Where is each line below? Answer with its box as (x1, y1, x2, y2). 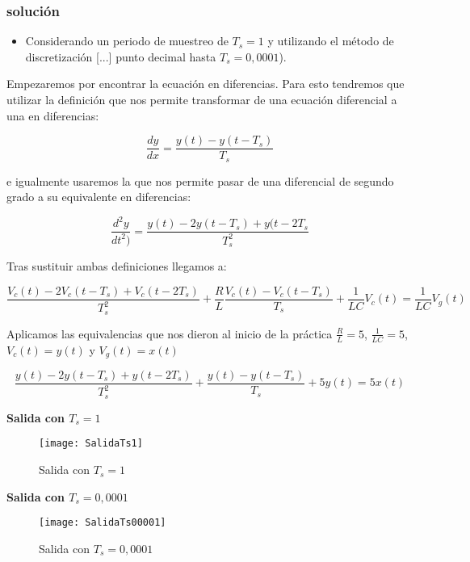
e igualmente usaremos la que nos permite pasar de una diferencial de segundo (6, 172, 394, 189)
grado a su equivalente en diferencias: (6, 188, 191, 205)
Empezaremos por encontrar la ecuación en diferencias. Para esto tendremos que (6, 75, 405, 92)
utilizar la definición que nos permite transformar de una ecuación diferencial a (6, 91, 397, 107)
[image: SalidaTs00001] (39, 517, 166, 529)
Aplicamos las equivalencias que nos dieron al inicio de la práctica (6, 325, 333, 342)
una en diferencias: (6, 107, 99, 124)
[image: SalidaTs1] (39, 438, 143, 450)
